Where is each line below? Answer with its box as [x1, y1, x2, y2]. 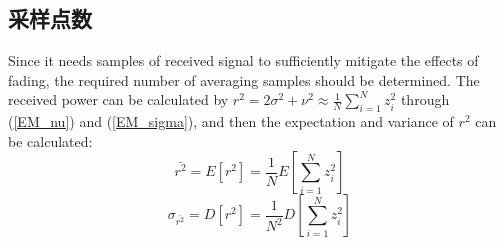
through [400, 89, 450, 110]
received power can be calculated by [8, 89, 229, 110]
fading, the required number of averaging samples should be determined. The [8, 69, 480, 90]
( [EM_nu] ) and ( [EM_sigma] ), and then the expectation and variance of [8, 111, 454, 132]
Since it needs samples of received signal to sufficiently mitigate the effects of [8, 50, 479, 71]
